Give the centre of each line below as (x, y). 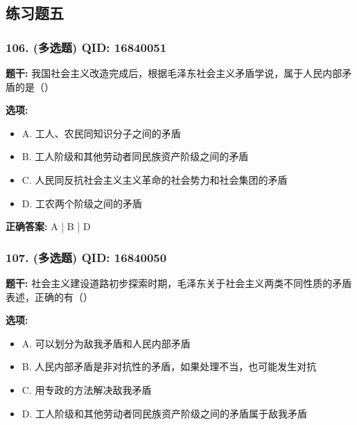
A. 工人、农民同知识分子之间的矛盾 (101, 133)
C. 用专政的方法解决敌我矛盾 (87, 389)
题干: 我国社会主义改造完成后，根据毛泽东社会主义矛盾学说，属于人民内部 (174, 73)
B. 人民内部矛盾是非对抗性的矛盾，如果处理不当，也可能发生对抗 (169, 366)
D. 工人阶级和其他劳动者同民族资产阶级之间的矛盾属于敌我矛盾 (165, 413)
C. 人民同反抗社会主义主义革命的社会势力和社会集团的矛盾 (155, 179)
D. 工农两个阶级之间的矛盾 (82, 203)
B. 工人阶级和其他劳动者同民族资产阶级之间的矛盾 (135, 156)
